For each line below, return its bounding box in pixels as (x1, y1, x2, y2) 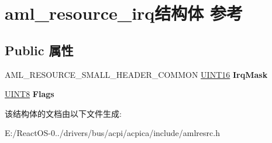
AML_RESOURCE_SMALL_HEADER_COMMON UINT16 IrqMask (5, 68, 268, 80)
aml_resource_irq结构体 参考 (5, 1, 243, 25)
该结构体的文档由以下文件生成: (5, 107, 122, 119)
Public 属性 (5, 41, 74, 59)
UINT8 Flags (5, 88, 54, 100)
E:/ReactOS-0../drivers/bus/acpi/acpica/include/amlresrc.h (5, 127, 220, 139)
